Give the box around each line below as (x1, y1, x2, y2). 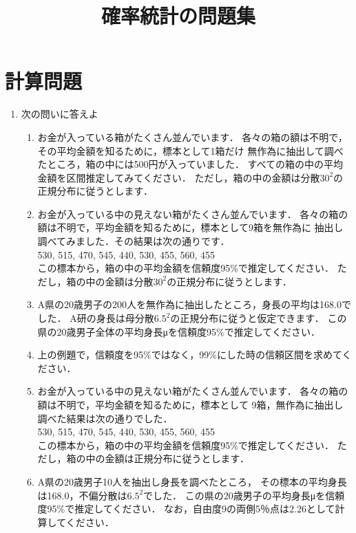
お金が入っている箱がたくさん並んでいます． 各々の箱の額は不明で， (37, 129, 348, 144)
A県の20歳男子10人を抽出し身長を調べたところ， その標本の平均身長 (37, 474, 347, 488)
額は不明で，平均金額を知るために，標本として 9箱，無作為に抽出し (37, 398, 344, 411)
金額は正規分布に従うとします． (105, 451, 250, 466)
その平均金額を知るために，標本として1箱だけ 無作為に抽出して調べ (37, 143, 344, 157)
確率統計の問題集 (101, 1, 255, 30)
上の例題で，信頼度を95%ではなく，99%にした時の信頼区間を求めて (37, 347, 342, 362)
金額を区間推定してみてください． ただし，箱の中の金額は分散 (37, 170, 320, 184)
